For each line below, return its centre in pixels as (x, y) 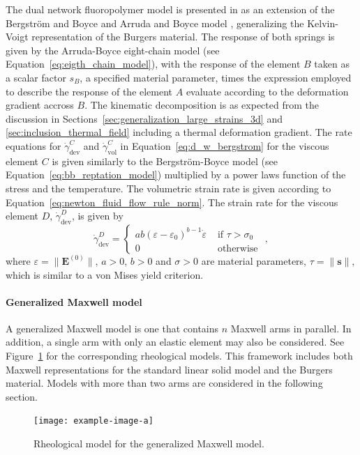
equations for (33, 145)
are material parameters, (254, 260)
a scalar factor (36, 77)
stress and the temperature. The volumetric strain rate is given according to (168, 188)
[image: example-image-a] (93, 421)
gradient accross (40, 105)
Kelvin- (323, 23)
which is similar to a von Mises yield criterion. (105, 274)
